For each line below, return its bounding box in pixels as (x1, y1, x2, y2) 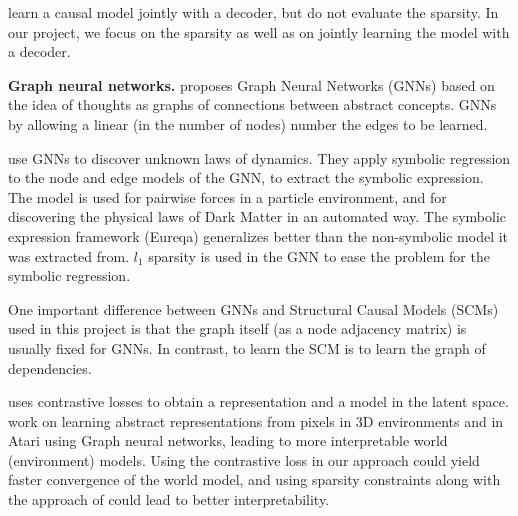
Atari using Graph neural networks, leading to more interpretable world (8, 430, 448, 451)
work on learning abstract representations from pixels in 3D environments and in (8, 410, 504, 431)
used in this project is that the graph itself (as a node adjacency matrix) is (8, 318, 467, 339)
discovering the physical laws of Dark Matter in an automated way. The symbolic (8, 206, 506, 227)
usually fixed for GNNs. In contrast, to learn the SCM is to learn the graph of (8, 337, 486, 358)
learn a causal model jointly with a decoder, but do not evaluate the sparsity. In (8, 2, 499, 22)
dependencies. (8, 357, 92, 378)
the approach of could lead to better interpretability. (8, 489, 330, 510)
